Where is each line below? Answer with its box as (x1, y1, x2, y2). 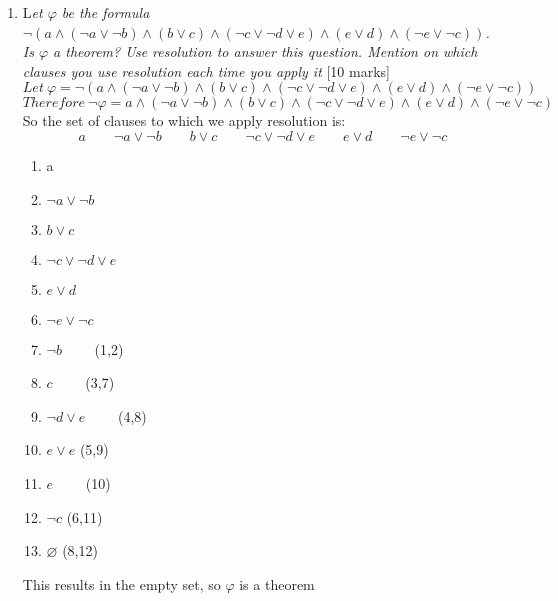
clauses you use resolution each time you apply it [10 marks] (22, 60, 390, 81)
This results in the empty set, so (22, 573, 221, 594)
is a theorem (239, 573, 315, 594)
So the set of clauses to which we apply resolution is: (22, 110, 346, 131)
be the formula (61, 2, 150, 22)
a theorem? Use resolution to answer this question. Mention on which (53, 41, 478, 62)
